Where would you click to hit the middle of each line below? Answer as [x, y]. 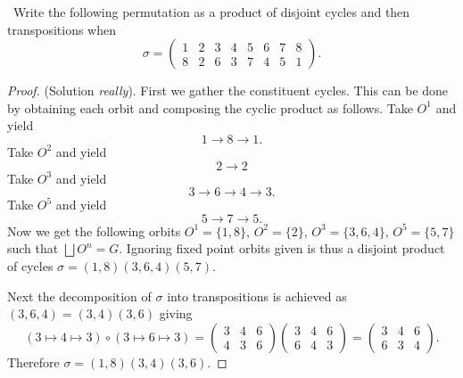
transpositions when [62, 29]
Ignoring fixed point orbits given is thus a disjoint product [285, 248]
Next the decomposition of [79, 296]
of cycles [30, 265]
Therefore [33, 362]
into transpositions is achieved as [257, 296]
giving [176, 313]
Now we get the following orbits [94, 230]
